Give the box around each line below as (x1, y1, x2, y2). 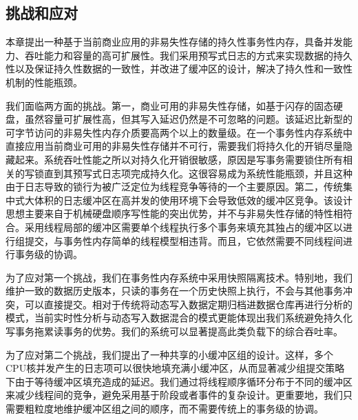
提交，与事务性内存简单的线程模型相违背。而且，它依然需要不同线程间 (24, 233, 343, 248)
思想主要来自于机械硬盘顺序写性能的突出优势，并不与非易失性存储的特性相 (6, 206, 343, 221)
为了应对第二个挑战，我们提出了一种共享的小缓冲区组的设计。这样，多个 (6, 347, 333, 361)
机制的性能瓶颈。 (6, 74, 83, 89)
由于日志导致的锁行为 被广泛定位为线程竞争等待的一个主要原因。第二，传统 (6, 179, 343, 194)
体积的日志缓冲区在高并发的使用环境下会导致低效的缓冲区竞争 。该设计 (34, 192, 352, 207)
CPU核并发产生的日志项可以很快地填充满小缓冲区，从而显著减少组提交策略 (6, 361, 345, 375)
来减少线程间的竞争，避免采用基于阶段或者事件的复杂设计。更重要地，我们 (6, 388, 343, 402)
